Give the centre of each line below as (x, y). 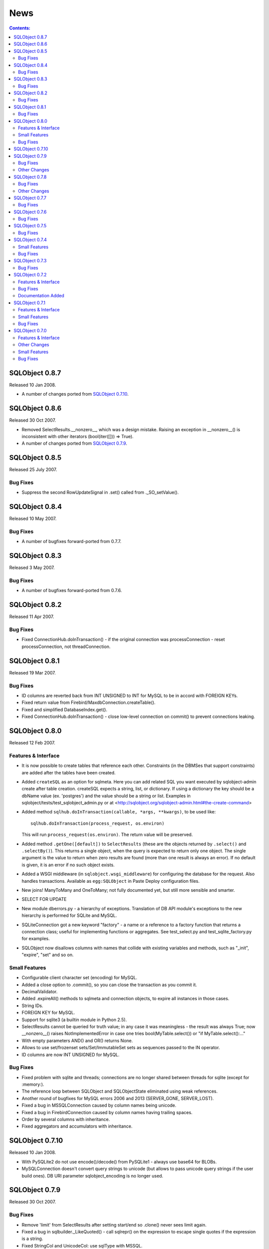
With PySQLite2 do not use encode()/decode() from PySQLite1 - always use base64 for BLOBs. (119, 1162)
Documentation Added (41, 296)
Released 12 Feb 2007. (32, 742)
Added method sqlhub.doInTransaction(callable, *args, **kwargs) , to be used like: (119, 812)
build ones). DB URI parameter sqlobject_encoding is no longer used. (92, 1176)
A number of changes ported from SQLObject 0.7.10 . (75, 394)
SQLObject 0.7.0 (30, 331)
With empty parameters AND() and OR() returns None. (77, 1040)
